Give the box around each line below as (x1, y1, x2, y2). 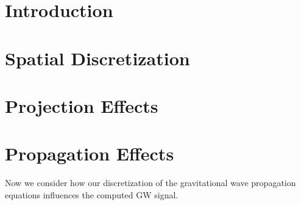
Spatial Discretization (5, 45, 190, 70)
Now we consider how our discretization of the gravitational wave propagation (5, 176, 296, 189)
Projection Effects (5, 93, 158, 118)
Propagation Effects (5, 141, 174, 166)
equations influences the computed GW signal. (5, 188, 179, 201)
